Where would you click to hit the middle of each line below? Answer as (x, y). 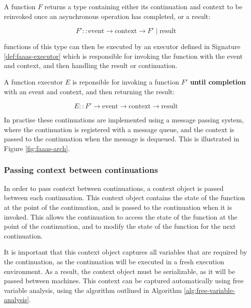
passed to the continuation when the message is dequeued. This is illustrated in (122, 139)
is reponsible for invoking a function (126, 81)
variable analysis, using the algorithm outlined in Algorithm (93, 290)
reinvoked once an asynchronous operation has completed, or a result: (107, 16)
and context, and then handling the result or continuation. (91, 65)
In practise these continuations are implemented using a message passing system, (124, 120)
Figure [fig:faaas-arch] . (37, 148)
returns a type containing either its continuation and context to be (143, 6)
